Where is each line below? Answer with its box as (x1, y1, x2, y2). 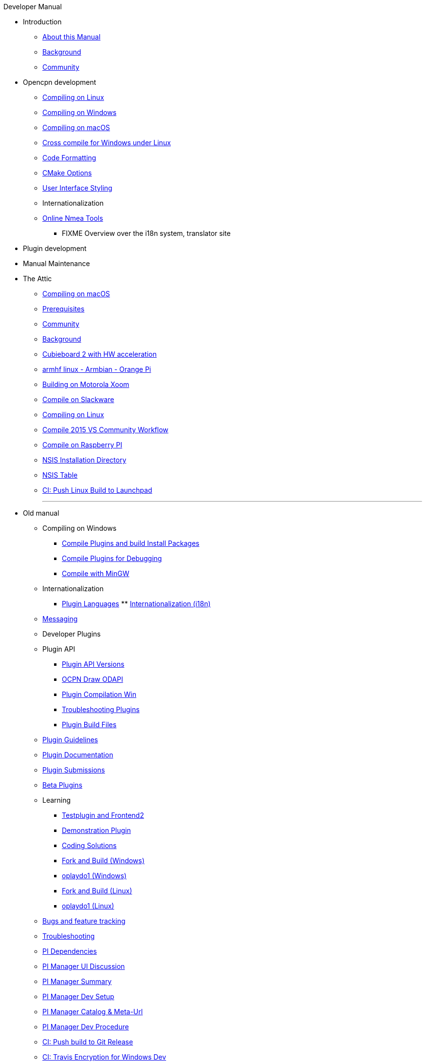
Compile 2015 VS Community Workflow (42, 425, 168, 434)
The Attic (23, 274, 52, 283)
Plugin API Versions (62, 660, 125, 668)
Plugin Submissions (42, 766, 105, 774)
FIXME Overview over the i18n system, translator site (62, 229, 231, 237)
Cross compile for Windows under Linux (42, 138, 171, 147)
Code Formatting (42, 154, 96, 162)
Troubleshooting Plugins (62, 705, 140, 714)
